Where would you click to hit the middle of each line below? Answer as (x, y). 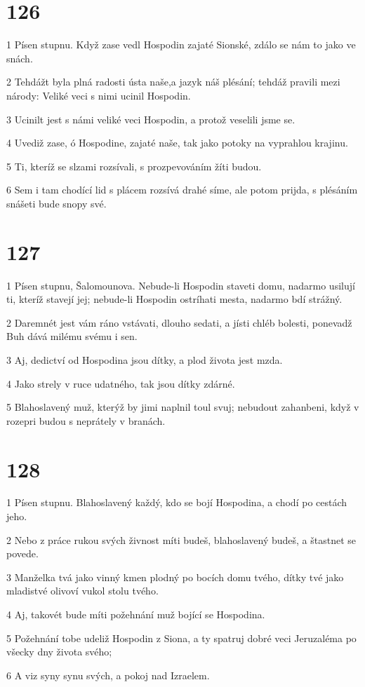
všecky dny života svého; (59, 652)
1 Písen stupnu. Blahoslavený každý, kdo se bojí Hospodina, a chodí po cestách (177, 502)
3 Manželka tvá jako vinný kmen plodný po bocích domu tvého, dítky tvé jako (175, 577)
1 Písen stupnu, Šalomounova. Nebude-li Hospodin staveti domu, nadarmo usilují (181, 285)
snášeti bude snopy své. (57, 203)
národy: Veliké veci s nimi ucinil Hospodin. (99, 95)
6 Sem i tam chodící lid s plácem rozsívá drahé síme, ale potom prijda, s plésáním (182, 190)
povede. (22, 553)
